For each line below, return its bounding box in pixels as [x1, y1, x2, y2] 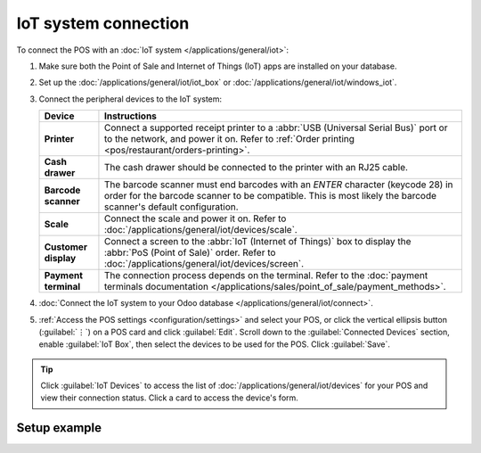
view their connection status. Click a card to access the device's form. [40, 392, 298, 403]
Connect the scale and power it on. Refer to [103, 212, 287, 225]
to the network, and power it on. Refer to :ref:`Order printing [103, 133, 355, 145]
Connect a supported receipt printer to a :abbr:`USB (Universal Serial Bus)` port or [103, 121, 448, 134]
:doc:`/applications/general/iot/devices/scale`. [103, 224, 298, 236]
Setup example [16, 420, 102, 436]
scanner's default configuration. [103, 201, 240, 213]
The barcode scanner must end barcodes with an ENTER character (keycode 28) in [103, 178, 453, 191]
